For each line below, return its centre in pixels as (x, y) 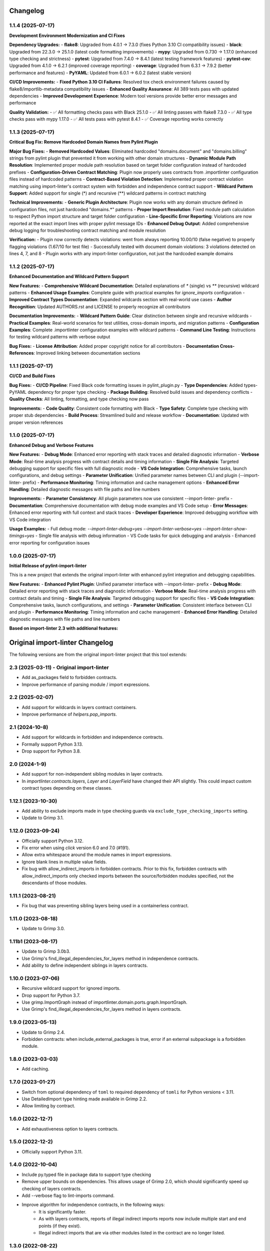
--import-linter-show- (225, 529)
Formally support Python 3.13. (52, 744)
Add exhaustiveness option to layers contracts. (70, 1129)
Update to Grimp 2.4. (43, 1032)
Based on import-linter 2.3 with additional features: (64, 629)
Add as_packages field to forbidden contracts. (69, 678)
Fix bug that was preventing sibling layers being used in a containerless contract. (105, 906)
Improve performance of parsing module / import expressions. (86, 684)
